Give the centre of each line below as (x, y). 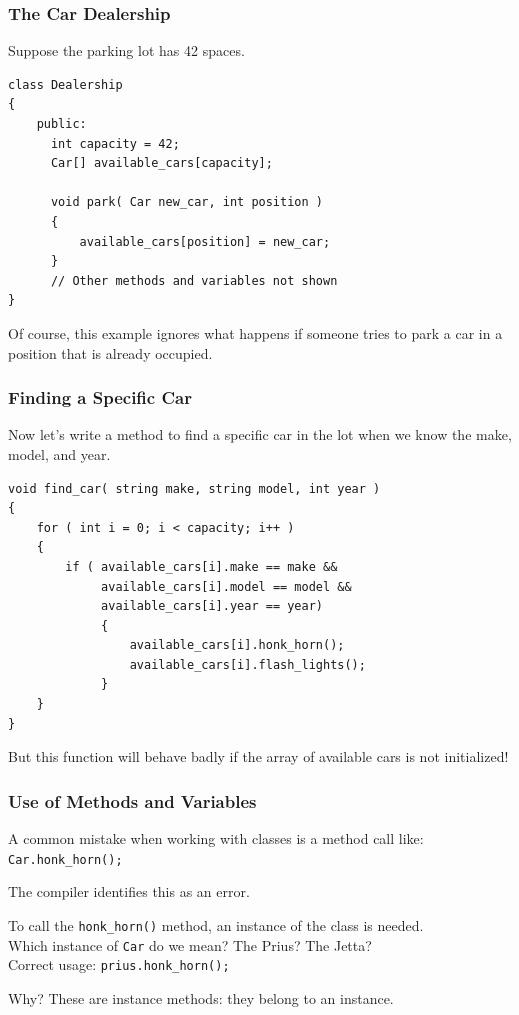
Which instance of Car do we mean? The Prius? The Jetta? (190, 944)
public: (61, 124)
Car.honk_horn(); (65, 859)
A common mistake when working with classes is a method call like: (216, 838)
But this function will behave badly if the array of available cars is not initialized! (258, 756)
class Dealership (65, 84)
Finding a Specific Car (100, 397)
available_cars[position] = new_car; (205, 241)
